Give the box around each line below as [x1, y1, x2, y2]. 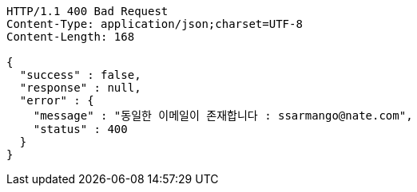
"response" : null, [19, 81, 141, 94]
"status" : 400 [33, 123, 128, 135]
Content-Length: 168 [6, 30, 135, 43]
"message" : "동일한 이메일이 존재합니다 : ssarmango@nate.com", [33, 109, 413, 122]
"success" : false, [19, 69, 141, 81]
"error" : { [19, 94, 94, 107]
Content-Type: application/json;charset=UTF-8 [6, 18, 303, 30]
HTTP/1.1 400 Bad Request [6, 5, 169, 18]
